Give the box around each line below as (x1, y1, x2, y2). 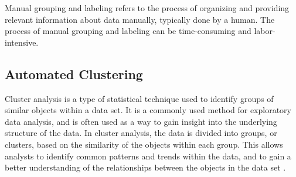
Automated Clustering (5, 64, 143, 83)
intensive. (5, 36, 39, 48)
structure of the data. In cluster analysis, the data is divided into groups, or (5, 127, 277, 139)
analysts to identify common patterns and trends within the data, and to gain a (5, 149, 291, 162)
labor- (254, 25, 275, 37)
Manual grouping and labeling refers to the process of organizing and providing (5, 2, 290, 13)
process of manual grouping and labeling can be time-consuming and (5, 25, 251, 37)
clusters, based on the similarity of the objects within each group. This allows (5, 138, 283, 150)
